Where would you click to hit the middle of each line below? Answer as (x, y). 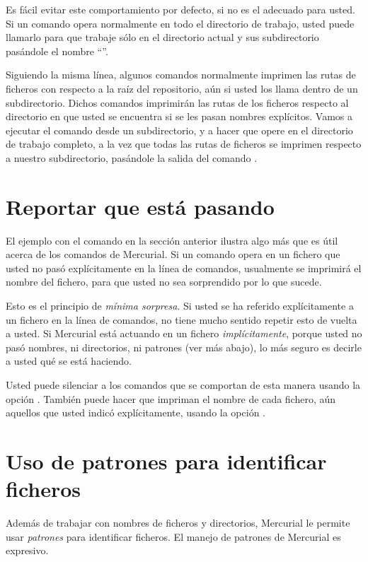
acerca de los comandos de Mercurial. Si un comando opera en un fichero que (173, 254)
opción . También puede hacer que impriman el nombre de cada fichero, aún (171, 398)
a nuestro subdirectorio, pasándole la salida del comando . (132, 157)
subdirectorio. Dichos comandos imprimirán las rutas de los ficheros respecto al (177, 102)
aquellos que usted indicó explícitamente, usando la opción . (136, 412)
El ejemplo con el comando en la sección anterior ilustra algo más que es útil (172, 240)
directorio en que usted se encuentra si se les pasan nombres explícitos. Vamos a (179, 116)
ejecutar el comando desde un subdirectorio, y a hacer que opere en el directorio (179, 130)
